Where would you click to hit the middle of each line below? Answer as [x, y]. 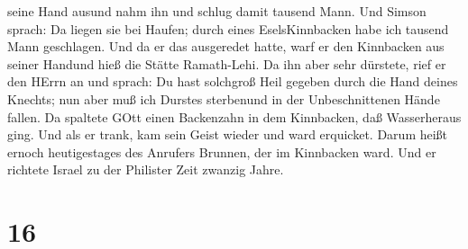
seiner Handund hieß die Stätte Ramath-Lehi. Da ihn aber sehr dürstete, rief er [227, 63]
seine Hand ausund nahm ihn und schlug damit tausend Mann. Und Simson [217, 11]
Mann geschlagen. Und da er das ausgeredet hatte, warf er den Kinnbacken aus [226, 46]
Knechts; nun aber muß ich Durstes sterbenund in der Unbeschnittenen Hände [224, 98]
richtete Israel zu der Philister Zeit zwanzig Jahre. [146, 169]
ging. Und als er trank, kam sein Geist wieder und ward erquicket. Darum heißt [228, 134]
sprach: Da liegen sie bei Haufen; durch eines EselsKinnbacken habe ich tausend [228, 28]
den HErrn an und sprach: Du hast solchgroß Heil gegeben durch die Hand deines [233, 81]
